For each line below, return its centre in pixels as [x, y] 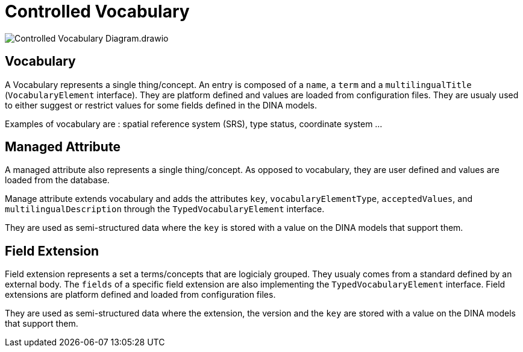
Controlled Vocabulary [97, 11]
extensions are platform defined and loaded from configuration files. [140, 295]
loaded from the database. [57, 180]
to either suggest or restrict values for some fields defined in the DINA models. [161, 105]
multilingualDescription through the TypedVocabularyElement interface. [165, 209]
